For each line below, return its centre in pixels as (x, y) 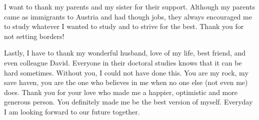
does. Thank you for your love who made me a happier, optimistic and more (121, 92)
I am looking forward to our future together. (72, 111)
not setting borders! (34, 36)
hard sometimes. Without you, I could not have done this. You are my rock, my (126, 72)
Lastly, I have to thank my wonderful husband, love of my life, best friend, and (125, 53)
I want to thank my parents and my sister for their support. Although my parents (129, 6)
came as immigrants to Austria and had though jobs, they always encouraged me (128, 16)
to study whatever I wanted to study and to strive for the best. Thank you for (124, 26)
